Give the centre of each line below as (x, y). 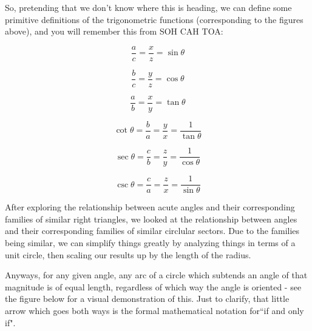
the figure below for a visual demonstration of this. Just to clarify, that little (147, 299)
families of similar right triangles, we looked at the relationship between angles (151, 219)
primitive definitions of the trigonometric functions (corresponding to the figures (154, 19)
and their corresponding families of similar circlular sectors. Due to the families (152, 231)
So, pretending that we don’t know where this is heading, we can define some (148, 7)
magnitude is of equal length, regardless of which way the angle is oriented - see (153, 286)
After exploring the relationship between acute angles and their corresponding (150, 207)
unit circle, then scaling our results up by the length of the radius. (128, 254)
